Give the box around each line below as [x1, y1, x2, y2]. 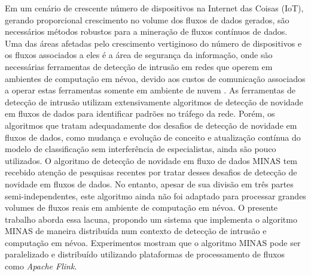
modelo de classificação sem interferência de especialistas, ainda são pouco [5, 142, 276, 155]
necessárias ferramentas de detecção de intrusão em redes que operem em [5, 60, 273, 72]
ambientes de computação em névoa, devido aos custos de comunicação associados [5, 72, 306, 84]
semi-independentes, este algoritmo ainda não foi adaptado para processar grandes [5, 189, 306, 202]
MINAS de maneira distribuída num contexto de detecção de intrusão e [5, 225, 267, 237]
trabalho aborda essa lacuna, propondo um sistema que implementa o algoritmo [5, 213, 297, 225]
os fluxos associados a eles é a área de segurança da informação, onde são [5, 48, 273, 61]
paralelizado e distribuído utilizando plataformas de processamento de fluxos [5, 248, 285, 260]
